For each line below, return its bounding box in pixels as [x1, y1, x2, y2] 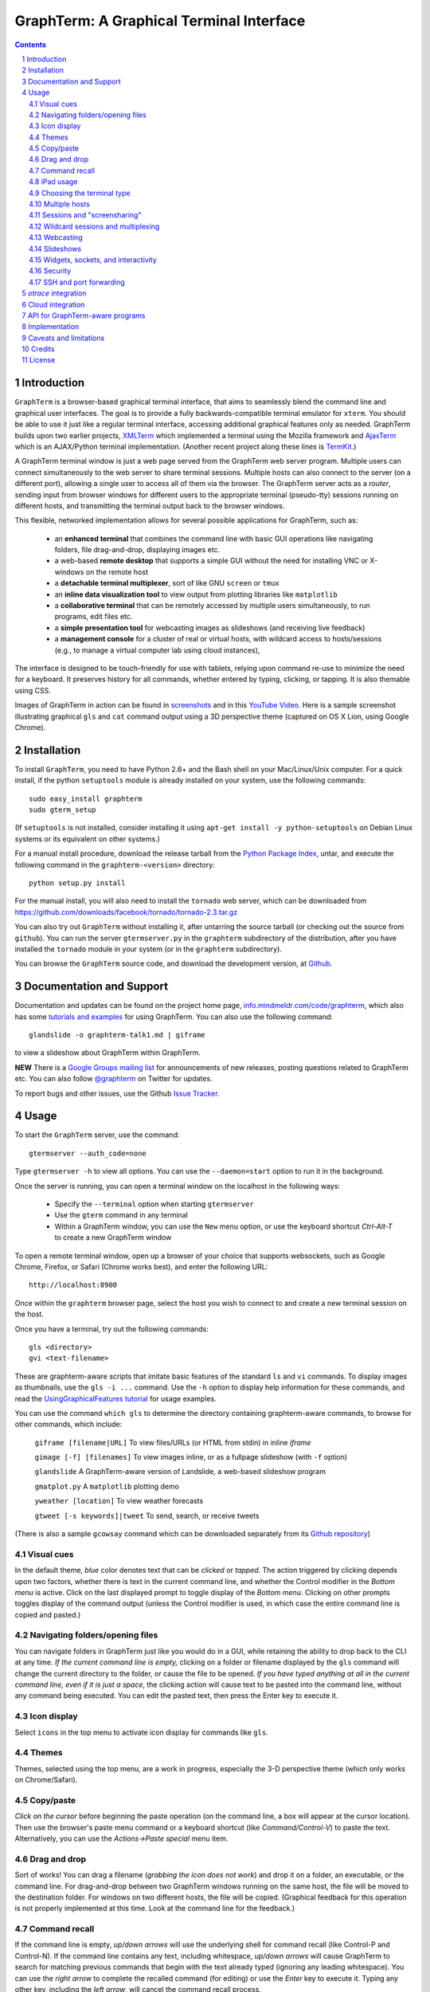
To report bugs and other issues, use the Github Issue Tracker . [14, 1088, 220, 1098]
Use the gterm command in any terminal [54, 1210, 189, 1220]
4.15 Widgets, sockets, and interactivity [29, 255, 157, 265]
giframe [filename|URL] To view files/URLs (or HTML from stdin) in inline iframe [34, 1437, 311, 1447]
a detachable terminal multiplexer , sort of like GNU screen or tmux [54, 578, 280, 588]
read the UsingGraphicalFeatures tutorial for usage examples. [14, 1394, 217, 1403]
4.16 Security [29, 266, 72, 276]
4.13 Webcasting [29, 233, 83, 242]
